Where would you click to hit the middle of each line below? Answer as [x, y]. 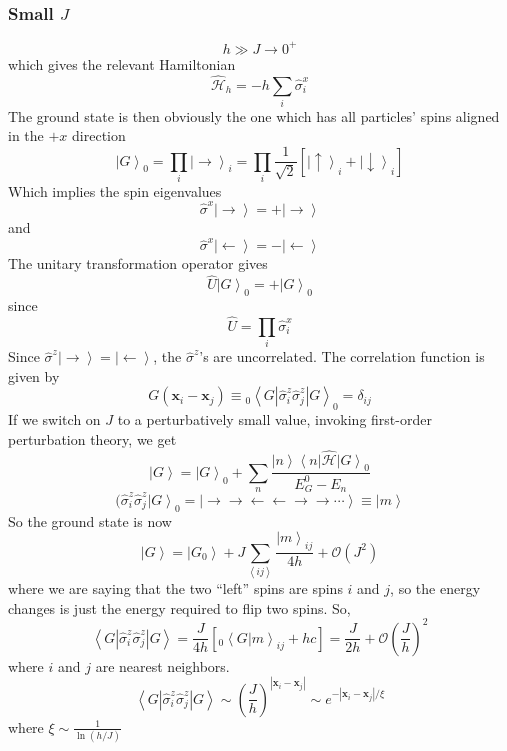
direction [99, 135]
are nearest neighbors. [162, 665]
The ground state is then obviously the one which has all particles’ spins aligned [254, 115]
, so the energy [435, 587]
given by [34, 375]
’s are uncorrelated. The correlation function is [342, 356]
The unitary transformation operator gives [138, 263]
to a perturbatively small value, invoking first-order [274, 419]
